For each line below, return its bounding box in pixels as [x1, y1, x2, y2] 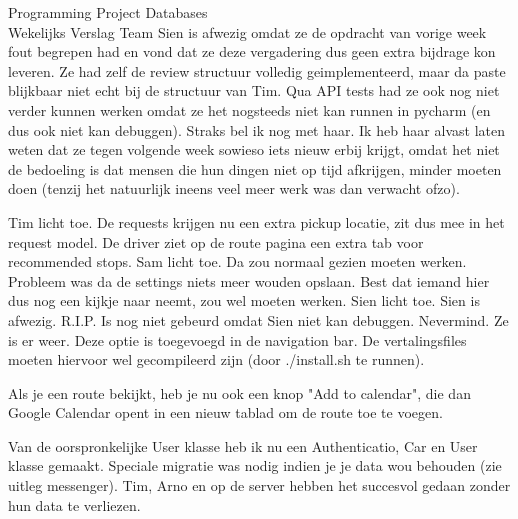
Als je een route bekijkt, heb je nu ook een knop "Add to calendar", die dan [8, 382, 471, 403]
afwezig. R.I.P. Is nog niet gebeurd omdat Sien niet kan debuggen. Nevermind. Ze [8, 309, 509, 330]
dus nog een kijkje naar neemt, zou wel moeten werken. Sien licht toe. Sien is [8, 290, 480, 311]
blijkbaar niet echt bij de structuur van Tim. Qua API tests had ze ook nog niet [8, 80, 500, 101]
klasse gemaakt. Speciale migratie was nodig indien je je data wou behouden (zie [8, 455, 502, 476]
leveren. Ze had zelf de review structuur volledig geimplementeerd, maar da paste [8, 60, 506, 81]
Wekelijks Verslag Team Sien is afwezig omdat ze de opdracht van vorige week [8, 21, 487, 42]
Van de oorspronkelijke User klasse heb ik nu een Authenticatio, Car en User [8, 435, 478, 456]
